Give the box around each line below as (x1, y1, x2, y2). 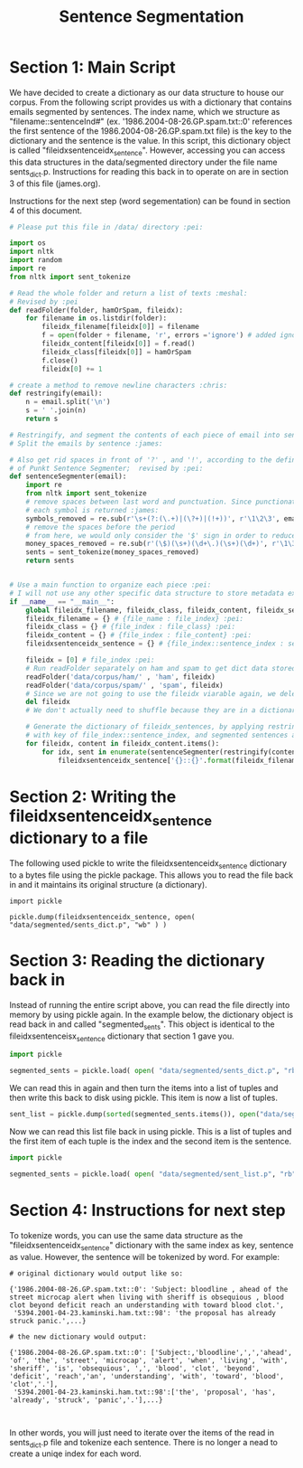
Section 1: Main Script (9, 57, 176, 78)
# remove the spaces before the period (25, 522, 176, 532)
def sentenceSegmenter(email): (9, 472, 127, 481)
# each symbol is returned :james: (25, 505, 160, 514)
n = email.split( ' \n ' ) (25, 398, 111, 407)
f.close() (41, 355, 78, 365)
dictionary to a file (9, 828, 149, 849)
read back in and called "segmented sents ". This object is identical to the (9, 1019, 275, 1031)
